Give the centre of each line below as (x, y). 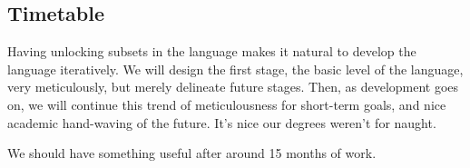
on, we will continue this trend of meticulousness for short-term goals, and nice (227, 104)
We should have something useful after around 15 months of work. (192, 153)
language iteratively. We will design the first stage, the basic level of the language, (235, 69)
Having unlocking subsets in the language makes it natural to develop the (212, 51)
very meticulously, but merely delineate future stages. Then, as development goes (233, 87)
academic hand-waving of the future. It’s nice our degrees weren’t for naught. (222, 122)
